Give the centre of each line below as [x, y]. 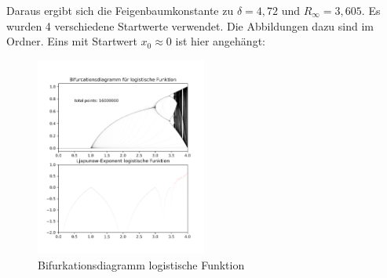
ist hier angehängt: [220, 41]
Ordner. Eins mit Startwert [72, 41]
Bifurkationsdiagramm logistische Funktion [141, 264]
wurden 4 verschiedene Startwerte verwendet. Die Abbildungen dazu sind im [190, 25]
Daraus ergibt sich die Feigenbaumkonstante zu [120, 10]
